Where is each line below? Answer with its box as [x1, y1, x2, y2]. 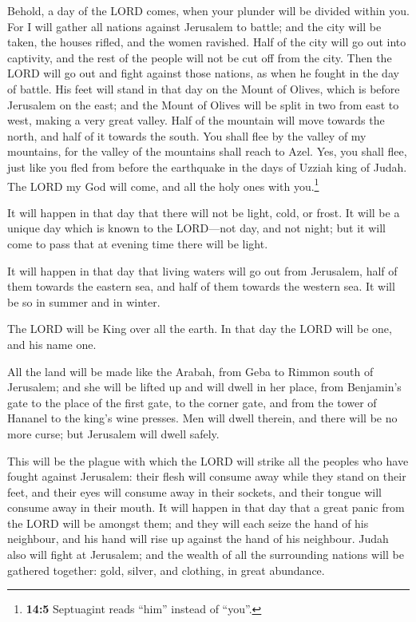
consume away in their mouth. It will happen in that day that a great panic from [7, 499, 405, 516]
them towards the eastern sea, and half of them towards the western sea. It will [7, 278, 395, 295]
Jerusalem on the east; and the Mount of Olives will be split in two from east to [7, 96, 399, 113]
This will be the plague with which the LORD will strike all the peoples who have [7, 452, 409, 469]
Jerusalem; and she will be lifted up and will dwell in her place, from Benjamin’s [7, 378, 402, 395]
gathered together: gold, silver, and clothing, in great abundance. [7, 561, 325, 578]
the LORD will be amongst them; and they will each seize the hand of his [7, 514, 369, 531]
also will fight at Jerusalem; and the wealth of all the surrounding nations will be [7, 546, 404, 563]
